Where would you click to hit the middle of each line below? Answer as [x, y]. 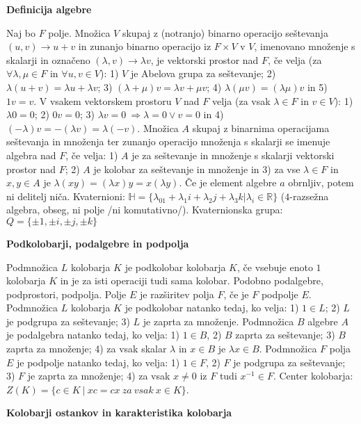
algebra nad [31, 155]
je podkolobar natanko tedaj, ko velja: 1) [212, 308]
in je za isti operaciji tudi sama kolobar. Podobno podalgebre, [192, 280]
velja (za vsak [241, 100]
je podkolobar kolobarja [175, 267]
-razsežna [309, 196]
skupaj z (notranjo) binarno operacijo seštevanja [225, 32]
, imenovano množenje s [305, 46]
